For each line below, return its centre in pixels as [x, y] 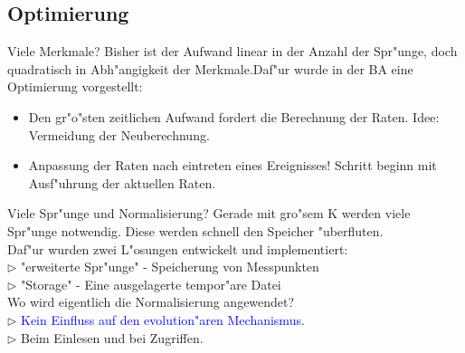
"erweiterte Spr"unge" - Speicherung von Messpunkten [170, 267]
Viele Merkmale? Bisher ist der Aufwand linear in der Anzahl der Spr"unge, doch [232, 51]
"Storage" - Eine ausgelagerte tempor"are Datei [151, 284]
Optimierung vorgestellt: [75, 86]
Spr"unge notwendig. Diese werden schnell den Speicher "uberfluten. [195, 230]
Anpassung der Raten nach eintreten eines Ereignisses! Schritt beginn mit [232, 165]
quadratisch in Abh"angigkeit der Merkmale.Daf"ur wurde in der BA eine [210, 68]
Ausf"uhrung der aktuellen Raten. [122, 182]
